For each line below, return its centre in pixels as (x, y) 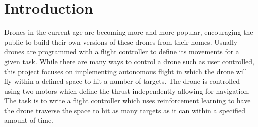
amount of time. (29, 120)
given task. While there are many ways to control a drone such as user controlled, (129, 61)
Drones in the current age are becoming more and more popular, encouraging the (129, 32)
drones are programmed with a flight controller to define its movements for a (122, 52)
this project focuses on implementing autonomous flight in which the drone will (126, 71)
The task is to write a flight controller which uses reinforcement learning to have (127, 101)
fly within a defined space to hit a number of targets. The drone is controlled (122, 81)
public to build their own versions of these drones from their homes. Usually (121, 42)
